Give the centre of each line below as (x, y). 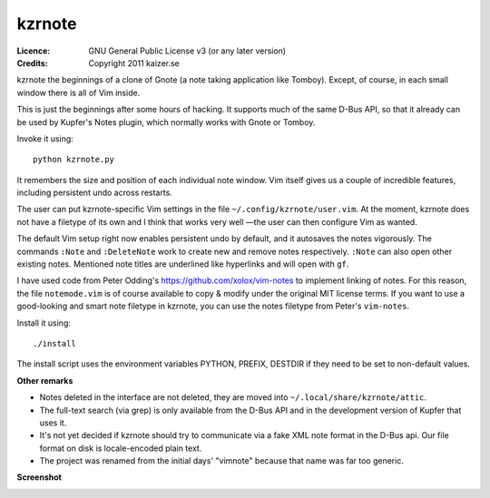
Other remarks (45, 380)
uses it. (53, 423)
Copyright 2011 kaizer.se (134, 63)
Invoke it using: (45, 138)
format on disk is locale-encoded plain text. (121, 448)
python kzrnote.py (74, 160)
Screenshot (39, 477)
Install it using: (44, 323)
